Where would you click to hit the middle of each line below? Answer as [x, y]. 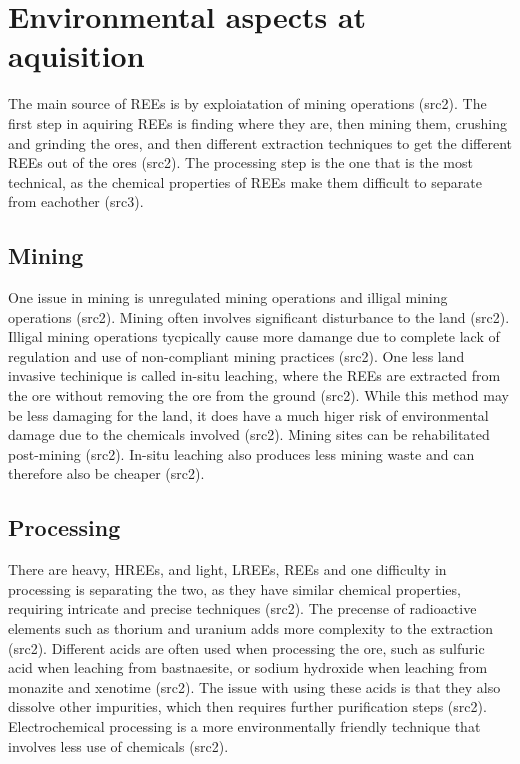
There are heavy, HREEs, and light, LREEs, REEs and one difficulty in [227, 569]
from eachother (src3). [76, 201]
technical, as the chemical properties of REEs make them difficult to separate [245, 181]
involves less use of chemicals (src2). [118, 745]
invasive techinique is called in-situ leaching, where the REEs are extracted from [254, 375]
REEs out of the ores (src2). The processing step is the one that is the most [240, 162]
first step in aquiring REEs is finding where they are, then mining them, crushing [257, 122]
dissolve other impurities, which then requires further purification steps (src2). [247, 706]
